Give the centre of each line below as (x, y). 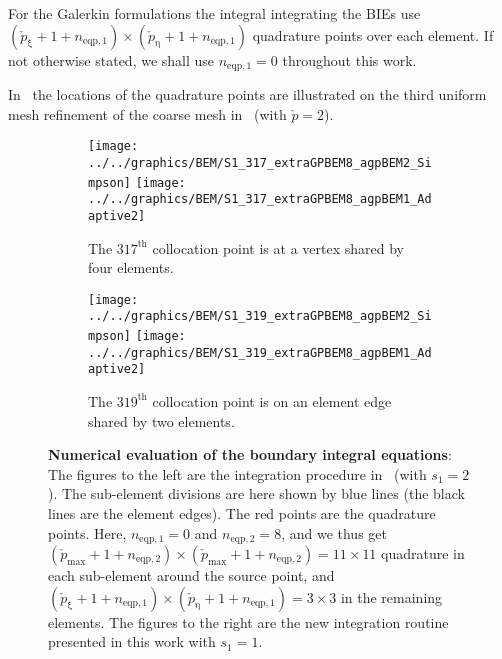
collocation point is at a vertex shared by (278, 247)
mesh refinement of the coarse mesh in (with (147, 113)
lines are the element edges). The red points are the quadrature (242, 512)
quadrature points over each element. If (373, 34)
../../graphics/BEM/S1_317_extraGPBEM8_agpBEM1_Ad (260, 199)
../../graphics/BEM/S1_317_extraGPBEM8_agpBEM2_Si (260, 162)
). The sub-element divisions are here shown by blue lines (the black (256, 493)
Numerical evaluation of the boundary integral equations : (250, 454)
